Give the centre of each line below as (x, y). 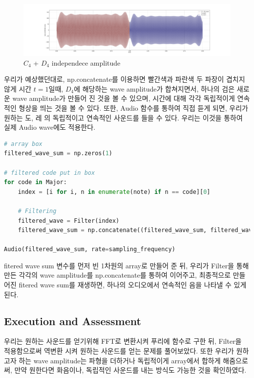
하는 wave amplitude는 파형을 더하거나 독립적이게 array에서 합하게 (120, 360)
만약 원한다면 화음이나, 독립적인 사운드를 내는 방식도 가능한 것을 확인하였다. (130, 370)
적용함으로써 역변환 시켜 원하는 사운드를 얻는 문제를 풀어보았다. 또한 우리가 (119, 351)
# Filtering (37, 211)
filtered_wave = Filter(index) (69, 221)
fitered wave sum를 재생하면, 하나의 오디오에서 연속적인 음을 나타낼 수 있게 (133, 285)
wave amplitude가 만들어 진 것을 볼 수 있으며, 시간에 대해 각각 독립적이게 (124, 98)
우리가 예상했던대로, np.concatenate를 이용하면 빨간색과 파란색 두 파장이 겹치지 (125, 79)
